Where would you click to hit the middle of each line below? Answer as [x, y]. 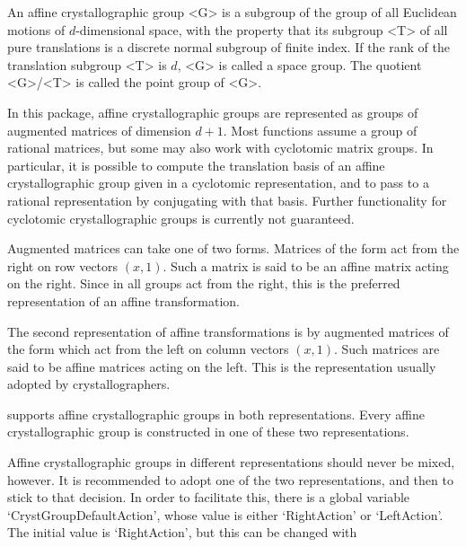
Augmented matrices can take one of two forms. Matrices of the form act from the [233, 248]
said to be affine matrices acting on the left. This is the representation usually [222, 366]
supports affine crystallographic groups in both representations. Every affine [216, 414]
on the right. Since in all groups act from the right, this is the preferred [204, 283]
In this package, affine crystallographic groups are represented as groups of [213, 112]
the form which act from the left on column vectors [148, 349]
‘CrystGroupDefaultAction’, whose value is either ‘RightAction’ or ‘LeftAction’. [225, 514]
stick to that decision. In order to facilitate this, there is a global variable [209, 497]
